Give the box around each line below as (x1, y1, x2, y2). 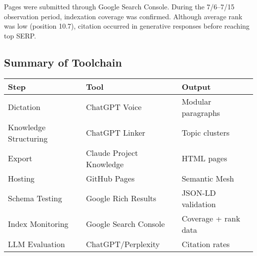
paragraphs (181, 107, 220, 118)
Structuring (8, 132, 48, 144)
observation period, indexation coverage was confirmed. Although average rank (4, 11, 243, 21)
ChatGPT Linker (86, 127, 145, 139)
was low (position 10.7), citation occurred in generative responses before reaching (4, 21, 250, 31)
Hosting (8, 172, 35, 184)
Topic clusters (181, 127, 230, 139)
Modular (181, 95, 212, 107)
